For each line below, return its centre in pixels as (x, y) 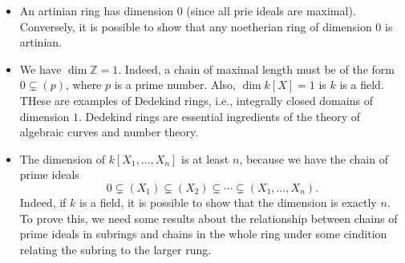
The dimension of (63, 158)
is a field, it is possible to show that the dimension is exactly (228, 202)
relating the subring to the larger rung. (115, 249)
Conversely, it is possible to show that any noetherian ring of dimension (196, 26)
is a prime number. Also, (175, 85)
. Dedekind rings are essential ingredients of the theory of (220, 116)
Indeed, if (43, 202)
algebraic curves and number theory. (109, 132)
